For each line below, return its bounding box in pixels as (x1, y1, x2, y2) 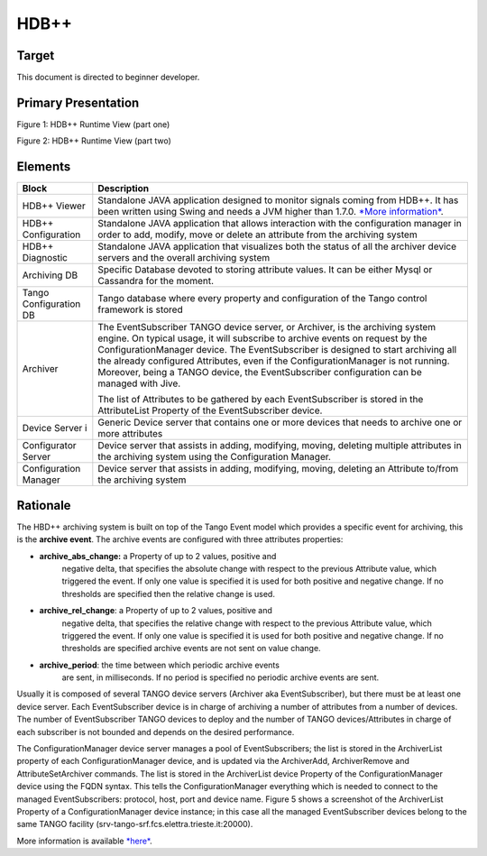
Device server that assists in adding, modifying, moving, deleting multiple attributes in (97, 439, 462, 452)
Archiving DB (22, 269, 78, 281)
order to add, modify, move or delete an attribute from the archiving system (97, 228, 418, 241)
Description (97, 182, 149, 195)
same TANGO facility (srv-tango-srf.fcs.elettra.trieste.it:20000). (16, 819, 253, 830)
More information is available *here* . (16, 835, 152, 846)
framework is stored (97, 303, 184, 316)
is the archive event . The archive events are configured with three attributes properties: (16, 534, 344, 545)
